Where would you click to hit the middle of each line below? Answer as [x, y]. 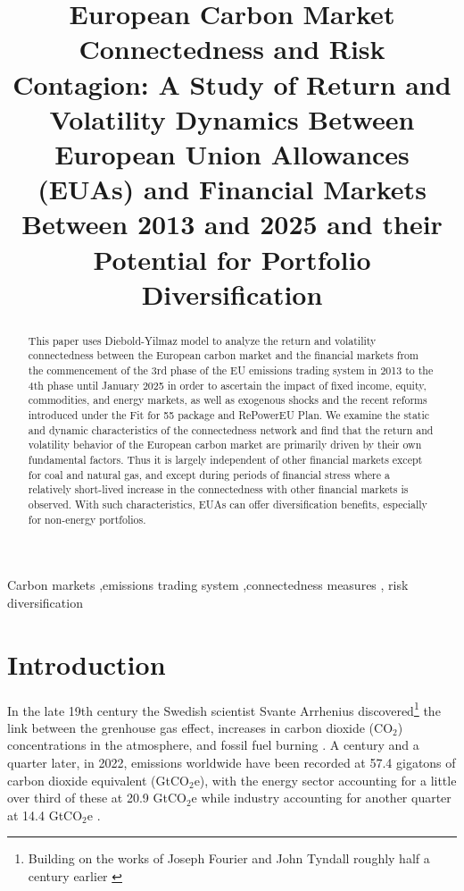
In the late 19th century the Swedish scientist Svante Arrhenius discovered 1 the [224, 709]
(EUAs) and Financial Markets [232, 189]
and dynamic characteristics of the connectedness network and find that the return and [231, 429]
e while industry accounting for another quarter [321, 798]
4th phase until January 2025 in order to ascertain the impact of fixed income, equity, [227, 385]
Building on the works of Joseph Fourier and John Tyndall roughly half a [229, 858]
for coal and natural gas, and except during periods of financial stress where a [209, 474]
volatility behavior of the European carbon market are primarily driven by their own [225, 445]
